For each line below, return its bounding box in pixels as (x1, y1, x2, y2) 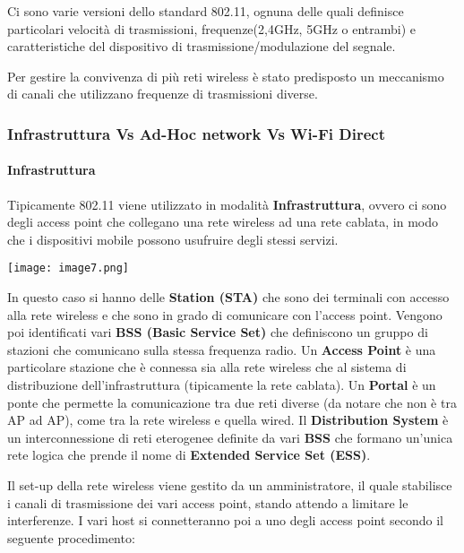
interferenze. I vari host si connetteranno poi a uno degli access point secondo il (7, 511, 444, 530)
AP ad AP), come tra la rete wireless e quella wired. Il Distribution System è (7, 410, 449, 429)
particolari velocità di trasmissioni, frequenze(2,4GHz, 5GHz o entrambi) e (7, 19, 417, 38)
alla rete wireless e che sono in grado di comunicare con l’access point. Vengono (7, 305, 443, 324)
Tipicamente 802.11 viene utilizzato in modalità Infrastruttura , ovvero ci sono (7, 194, 447, 213)
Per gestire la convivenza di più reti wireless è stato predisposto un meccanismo (7, 66, 444, 85)
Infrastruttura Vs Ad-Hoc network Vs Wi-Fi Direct (7, 122, 386, 144)
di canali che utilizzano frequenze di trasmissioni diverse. (7, 84, 318, 103)
